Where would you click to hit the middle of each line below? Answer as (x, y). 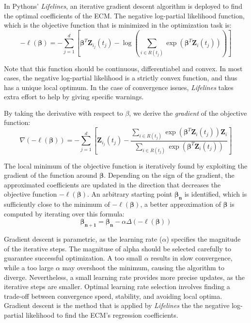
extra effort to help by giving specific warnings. (74, 97)
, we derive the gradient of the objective (188, 113)
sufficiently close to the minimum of (57, 204)
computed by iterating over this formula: (64, 213)
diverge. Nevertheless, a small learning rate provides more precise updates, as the (124, 277)
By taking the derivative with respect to (63, 113)
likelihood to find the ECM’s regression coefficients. (102, 315)
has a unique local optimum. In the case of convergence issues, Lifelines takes (119, 87)
